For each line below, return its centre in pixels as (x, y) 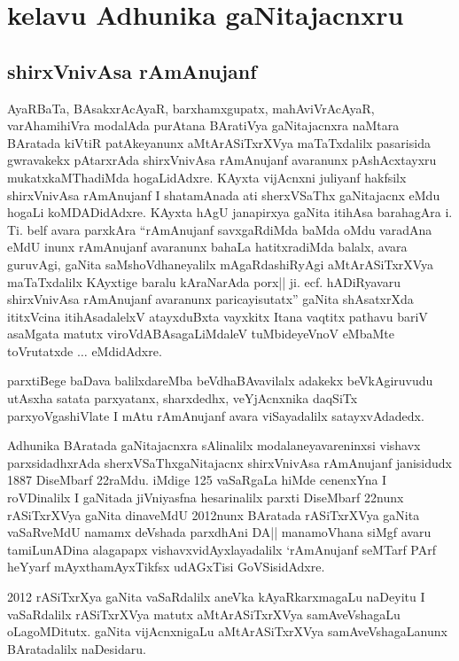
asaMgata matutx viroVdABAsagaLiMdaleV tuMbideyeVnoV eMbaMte (201, 334)
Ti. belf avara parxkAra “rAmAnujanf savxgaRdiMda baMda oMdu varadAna (220, 229)
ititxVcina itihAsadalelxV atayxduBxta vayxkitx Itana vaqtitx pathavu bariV (218, 316)
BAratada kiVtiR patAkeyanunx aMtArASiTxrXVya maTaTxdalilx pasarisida (219, 142)
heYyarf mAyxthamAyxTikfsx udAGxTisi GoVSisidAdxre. (166, 567)
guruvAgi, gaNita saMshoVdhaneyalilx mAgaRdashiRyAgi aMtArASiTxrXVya (221, 264)
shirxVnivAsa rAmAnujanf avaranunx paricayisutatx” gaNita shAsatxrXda (210, 299)
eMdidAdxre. (127, 350)
